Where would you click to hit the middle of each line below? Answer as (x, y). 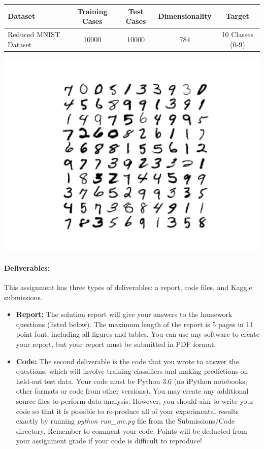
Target (237, 16)
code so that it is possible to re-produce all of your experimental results (127, 411)
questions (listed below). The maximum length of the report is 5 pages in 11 (135, 324)
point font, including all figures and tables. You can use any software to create (138, 334)
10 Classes (238, 34)
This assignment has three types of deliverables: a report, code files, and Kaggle (128, 287)
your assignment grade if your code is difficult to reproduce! (109, 441)
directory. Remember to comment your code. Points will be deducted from (131, 430)
